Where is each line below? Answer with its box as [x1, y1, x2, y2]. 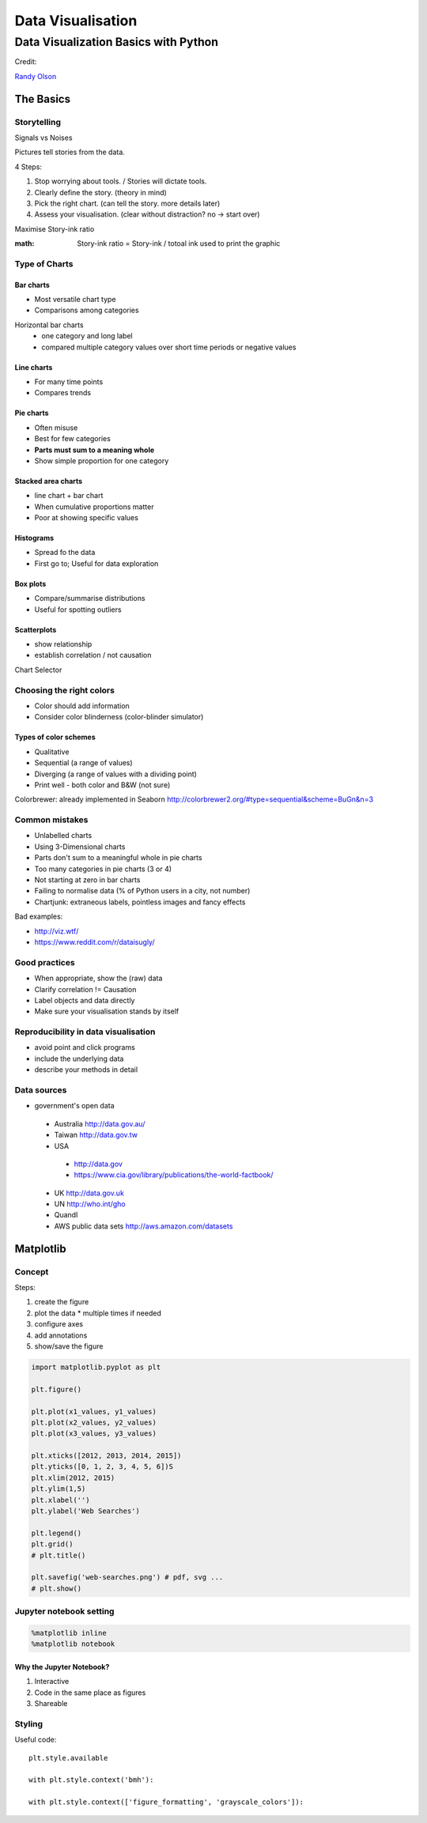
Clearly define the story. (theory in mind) [34, 187, 168, 197]
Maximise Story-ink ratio [14, 224, 95, 233]
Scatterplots [14, 625, 57, 634]
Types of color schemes [14, 732, 96, 742]
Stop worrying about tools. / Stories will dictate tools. [34, 176, 207, 186]
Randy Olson [14, 71, 57, 81]
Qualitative [34, 747, 70, 757]
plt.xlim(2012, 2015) [31, 1473, 115, 1482]
